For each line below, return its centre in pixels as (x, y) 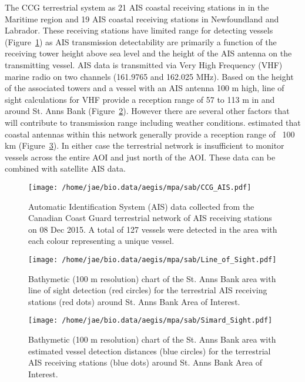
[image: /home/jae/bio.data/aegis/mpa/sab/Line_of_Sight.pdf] (152, 259)
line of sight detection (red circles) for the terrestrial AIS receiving (148, 290)
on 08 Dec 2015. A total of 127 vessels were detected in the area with (153, 229)
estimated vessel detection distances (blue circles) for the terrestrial (150, 351)
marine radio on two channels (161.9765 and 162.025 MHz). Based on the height (149, 76)
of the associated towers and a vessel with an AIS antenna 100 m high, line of (145, 88)
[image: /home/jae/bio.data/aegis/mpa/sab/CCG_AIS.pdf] (140, 187)
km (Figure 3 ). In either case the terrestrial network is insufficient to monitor (145, 145)
